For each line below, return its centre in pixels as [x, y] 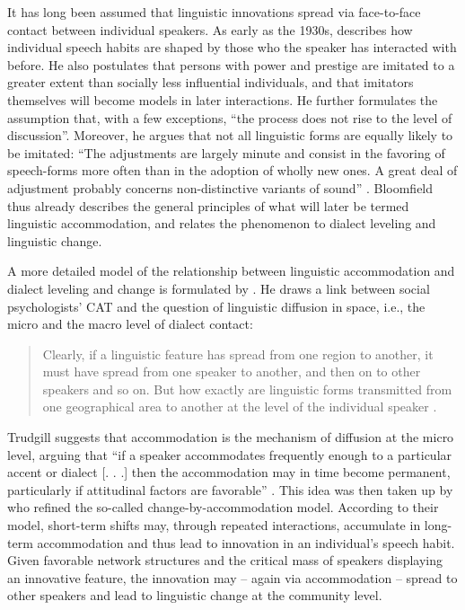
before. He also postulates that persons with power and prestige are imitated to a [231, 64]
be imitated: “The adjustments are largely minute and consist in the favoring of [226, 152]
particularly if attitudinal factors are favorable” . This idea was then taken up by [230, 489]
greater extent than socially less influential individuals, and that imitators [211, 82]
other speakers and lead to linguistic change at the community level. [195, 595]
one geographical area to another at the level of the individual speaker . [240, 407]
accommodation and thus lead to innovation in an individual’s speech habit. [246, 542]
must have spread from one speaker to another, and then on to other [232, 371]
